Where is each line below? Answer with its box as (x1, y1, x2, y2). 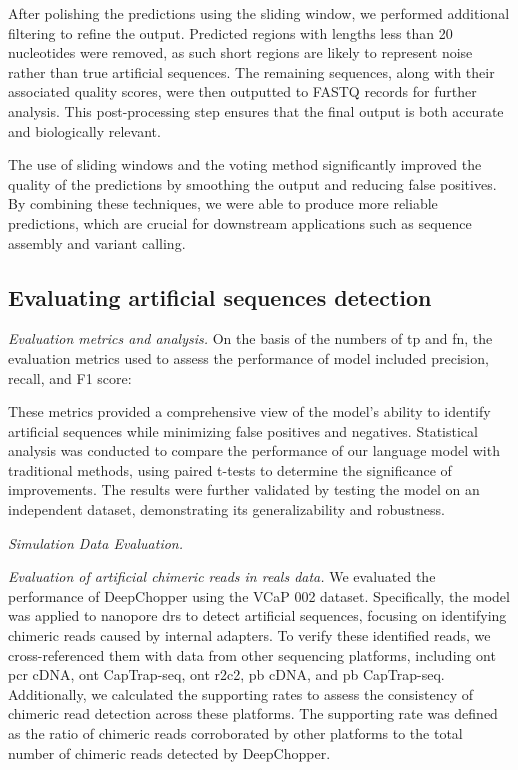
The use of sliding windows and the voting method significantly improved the (8, 154, 482, 175)
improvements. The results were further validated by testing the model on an (8, 479, 480, 500)
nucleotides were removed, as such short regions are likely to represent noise (8, 42, 473, 63)
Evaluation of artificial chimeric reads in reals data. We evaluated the (8, 566, 436, 587)
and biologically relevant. (8, 120, 161, 141)
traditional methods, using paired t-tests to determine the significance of (8, 459, 452, 480)
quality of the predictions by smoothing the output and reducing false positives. (8, 173, 497, 194)
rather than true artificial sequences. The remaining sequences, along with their (8, 61, 495, 82)
